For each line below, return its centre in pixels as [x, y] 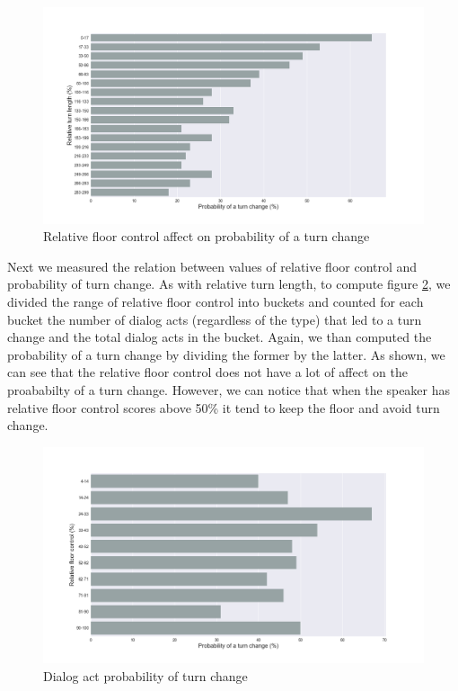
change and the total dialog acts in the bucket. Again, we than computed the [220, 337]
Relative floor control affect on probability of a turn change [207, 236]
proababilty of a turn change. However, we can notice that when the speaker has [229, 389]
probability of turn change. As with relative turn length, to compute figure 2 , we [229, 284]
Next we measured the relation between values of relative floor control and [212, 266]
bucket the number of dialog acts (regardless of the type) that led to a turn [215, 319]
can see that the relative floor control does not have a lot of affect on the [207, 372]
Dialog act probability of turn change [145, 675]
